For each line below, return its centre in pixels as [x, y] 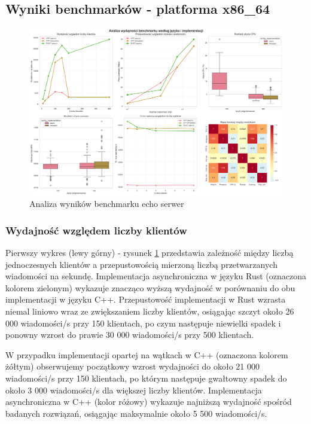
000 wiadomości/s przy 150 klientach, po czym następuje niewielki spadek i [143, 323]
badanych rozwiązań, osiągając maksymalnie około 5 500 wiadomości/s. [136, 413]
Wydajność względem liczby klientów [96, 230]
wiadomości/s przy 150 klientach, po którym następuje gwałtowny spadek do [146, 378]
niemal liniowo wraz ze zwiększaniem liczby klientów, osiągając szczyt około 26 [150, 311]
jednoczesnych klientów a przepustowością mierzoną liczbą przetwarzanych [141, 264]
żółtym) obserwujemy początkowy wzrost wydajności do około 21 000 [133, 366]
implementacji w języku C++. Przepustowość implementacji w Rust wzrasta [146, 299]
